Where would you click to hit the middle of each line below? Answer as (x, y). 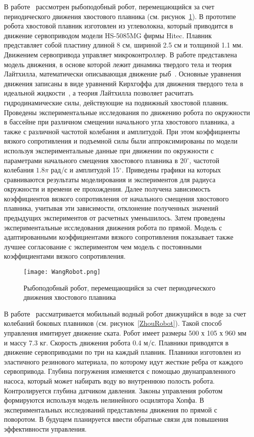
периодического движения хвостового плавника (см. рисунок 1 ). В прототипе (120, 16)
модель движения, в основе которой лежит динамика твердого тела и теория (118, 64)
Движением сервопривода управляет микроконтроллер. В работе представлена (121, 54)
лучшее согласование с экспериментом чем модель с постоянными (103, 246)
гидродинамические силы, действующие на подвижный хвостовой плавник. (116, 102)
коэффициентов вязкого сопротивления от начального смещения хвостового (116, 198)
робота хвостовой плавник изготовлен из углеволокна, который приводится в (119, 26)
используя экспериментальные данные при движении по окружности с (109, 150)
